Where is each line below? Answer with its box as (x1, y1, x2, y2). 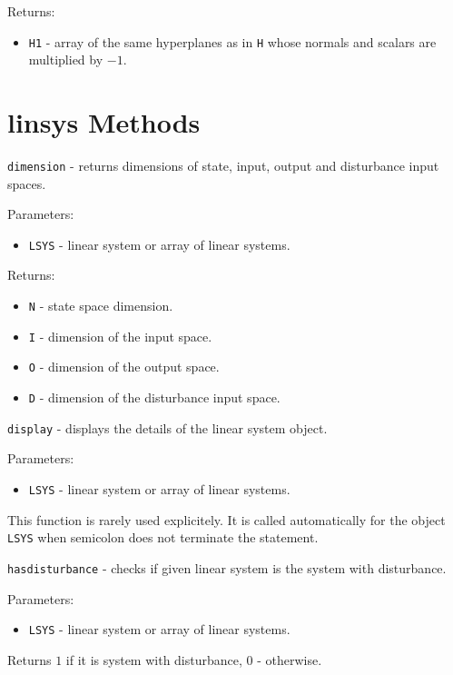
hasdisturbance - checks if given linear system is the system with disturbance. (7, 558, 447, 577)
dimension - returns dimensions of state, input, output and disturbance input (7, 155, 439, 174)
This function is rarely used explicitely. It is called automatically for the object (7, 510, 446, 529)
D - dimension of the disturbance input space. (28, 388, 281, 407)
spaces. (7, 174, 46, 193)
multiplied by (28, 50, 103, 69)
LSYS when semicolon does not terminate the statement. (7, 528, 319, 547)
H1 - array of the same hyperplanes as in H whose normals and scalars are (28, 32, 437, 51)
